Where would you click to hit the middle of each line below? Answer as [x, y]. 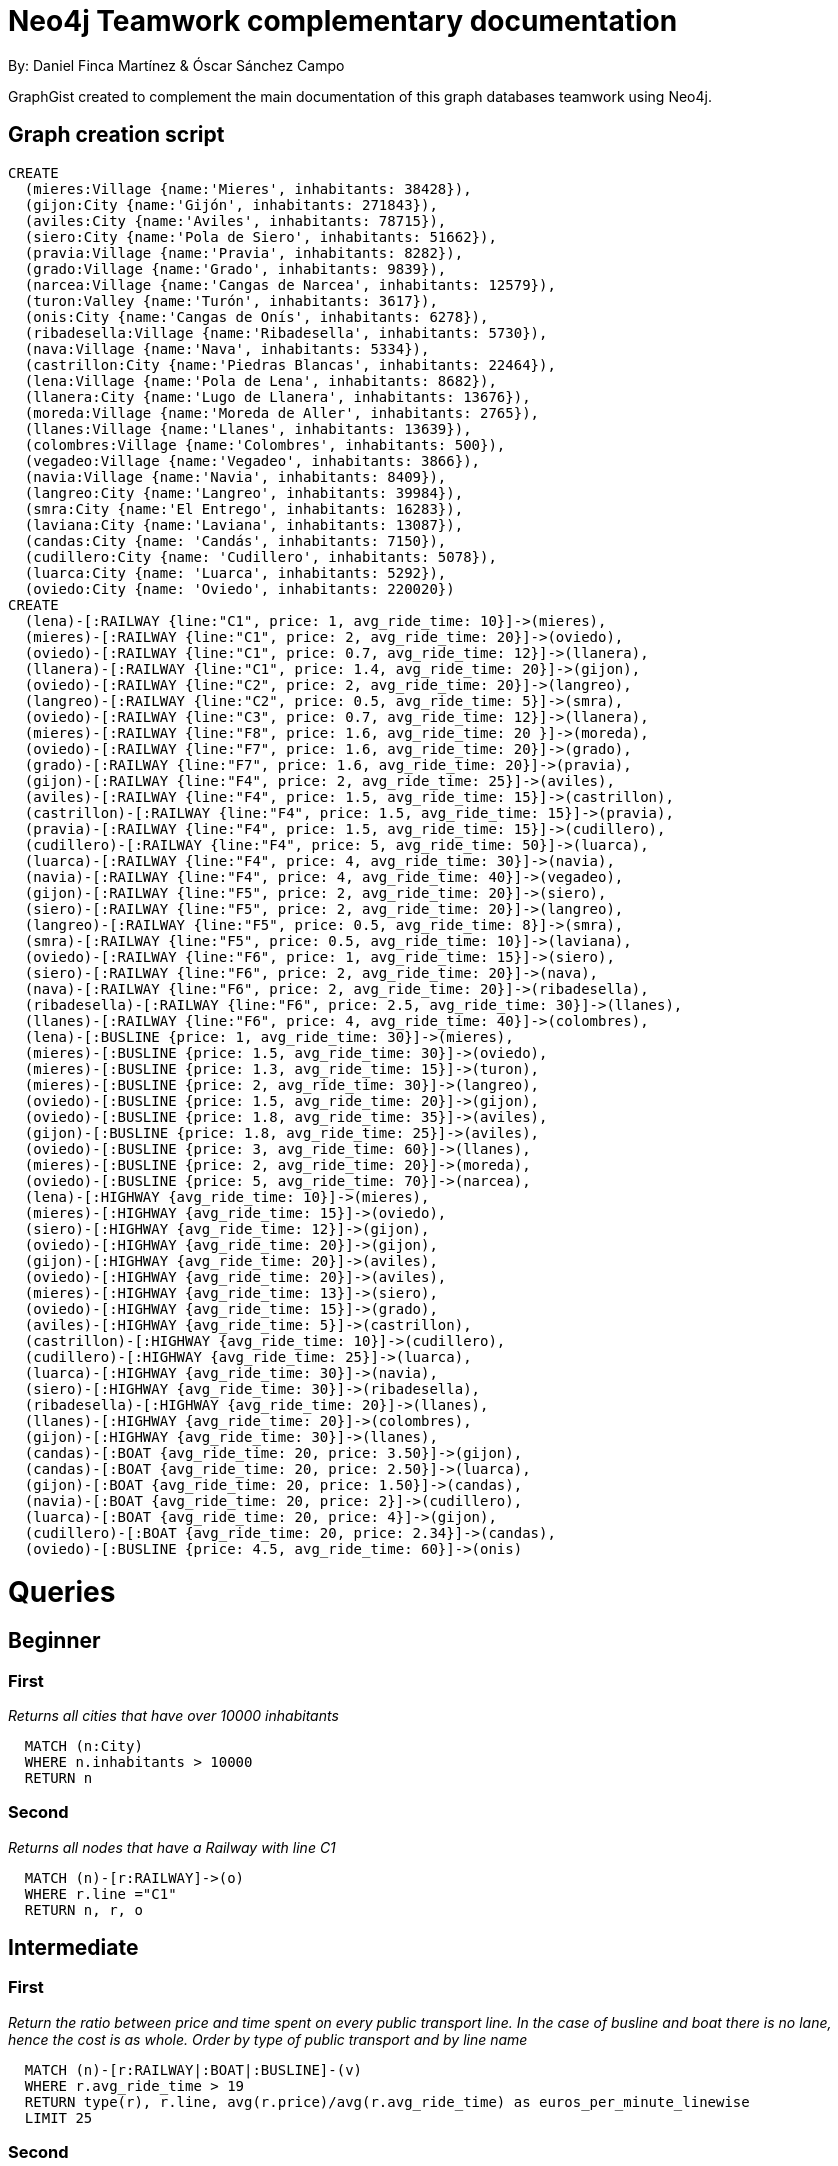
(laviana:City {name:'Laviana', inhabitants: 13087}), [244, 524]
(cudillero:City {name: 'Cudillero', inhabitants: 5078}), [260, 556]
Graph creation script [116, 135]
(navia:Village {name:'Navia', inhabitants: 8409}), [235, 476]
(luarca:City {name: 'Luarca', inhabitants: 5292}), [235, 572]
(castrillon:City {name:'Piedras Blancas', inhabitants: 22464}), [290, 364]
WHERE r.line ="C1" [100, 1893]
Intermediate [73, 1948]
